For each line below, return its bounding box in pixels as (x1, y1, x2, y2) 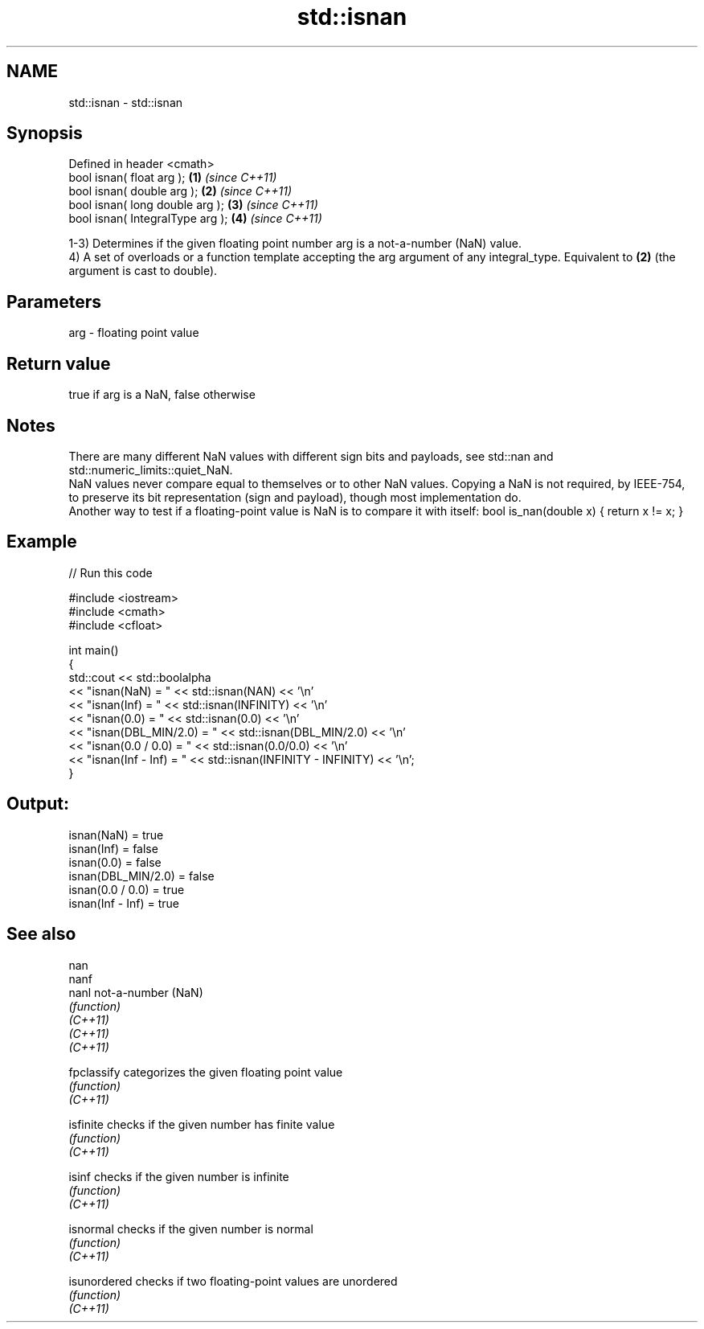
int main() (68, 642, 119, 657)
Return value (6, 353, 111, 374)
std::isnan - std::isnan (68, 95, 183, 109)
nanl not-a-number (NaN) (68, 985, 203, 999)
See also (6, 924, 76, 945)
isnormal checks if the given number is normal (68, 1221, 313, 1236)
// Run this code (68, 565, 153, 580)
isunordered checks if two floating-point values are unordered (68, 1274, 398, 1288)
